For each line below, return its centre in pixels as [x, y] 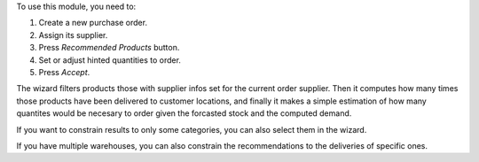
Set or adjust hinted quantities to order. [110, 60]
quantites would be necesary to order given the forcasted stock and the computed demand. [184, 113]
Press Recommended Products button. [109, 48]
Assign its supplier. [73, 35]
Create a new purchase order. [93, 23]
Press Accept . [64, 72]
